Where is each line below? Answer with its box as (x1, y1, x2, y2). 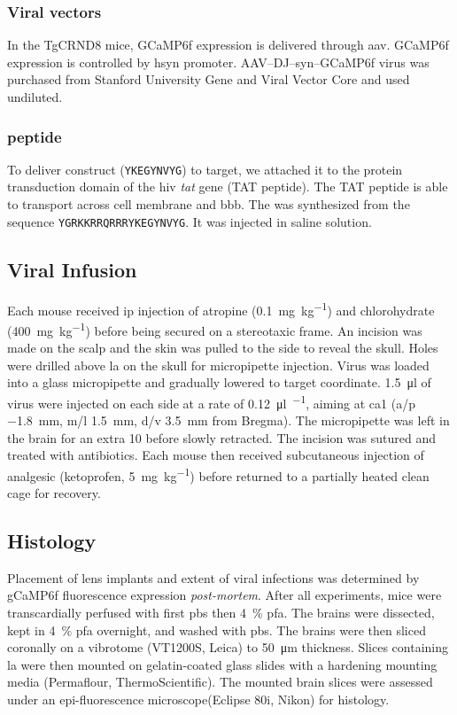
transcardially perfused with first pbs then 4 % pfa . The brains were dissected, (7, 603, 435, 622)
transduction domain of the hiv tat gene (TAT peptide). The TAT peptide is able (7, 177, 448, 196)
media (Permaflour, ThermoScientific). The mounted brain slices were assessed (7, 672, 433, 691)
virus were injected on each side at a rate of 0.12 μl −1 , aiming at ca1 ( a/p (7, 391, 415, 412)
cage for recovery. (7, 484, 101, 502)
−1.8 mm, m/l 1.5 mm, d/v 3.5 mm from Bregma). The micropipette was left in (7, 411, 450, 430)
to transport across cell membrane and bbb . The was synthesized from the (7, 195, 410, 214)
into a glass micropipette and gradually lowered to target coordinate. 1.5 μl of (7, 373, 431, 392)
